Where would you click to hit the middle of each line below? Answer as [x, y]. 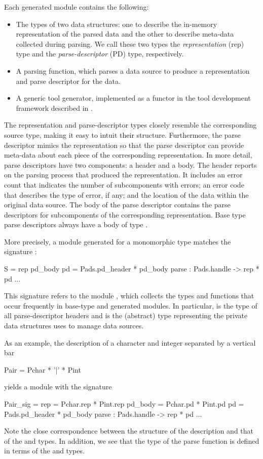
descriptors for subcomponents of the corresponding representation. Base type [125, 214]
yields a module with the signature [58, 387]
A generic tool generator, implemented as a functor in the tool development [133, 98]
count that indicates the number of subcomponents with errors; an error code [124, 184]
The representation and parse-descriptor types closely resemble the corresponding [130, 125]
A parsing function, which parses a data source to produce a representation [133, 70]
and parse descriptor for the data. [68, 81]
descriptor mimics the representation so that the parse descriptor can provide [124, 145]
